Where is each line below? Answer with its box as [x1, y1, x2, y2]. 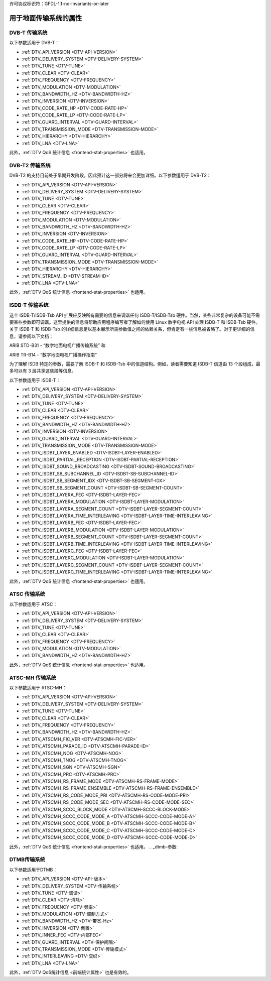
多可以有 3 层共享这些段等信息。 [9, 368, 76, 374]
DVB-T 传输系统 [9, 29, 48, 36]
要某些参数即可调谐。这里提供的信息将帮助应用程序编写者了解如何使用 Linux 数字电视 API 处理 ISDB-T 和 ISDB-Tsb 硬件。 [9, 319, 260, 325]
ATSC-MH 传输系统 [9, 674, 56, 681]
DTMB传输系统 [9, 856, 45, 863]
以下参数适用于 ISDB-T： [9, 377, 61, 383]
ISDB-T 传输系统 [9, 302, 49, 309]
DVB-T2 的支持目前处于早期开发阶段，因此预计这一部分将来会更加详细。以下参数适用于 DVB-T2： [9, 172, 211, 178]
